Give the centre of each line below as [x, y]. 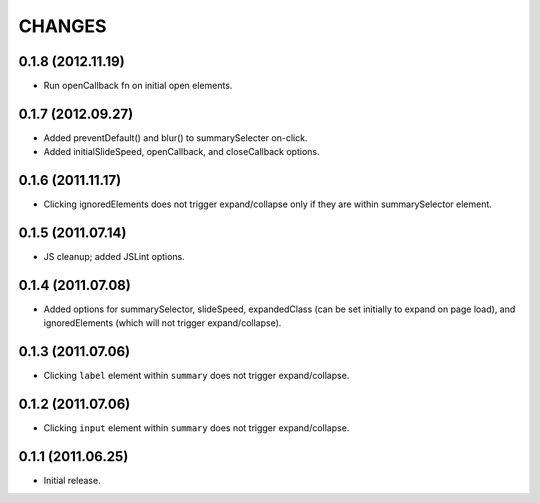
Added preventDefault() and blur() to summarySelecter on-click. [175, 137]
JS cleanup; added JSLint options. [114, 257]
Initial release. [72, 481]
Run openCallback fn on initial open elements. [138, 86]
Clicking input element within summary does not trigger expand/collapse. [196, 428]
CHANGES [62, 26]
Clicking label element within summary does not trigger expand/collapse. [196, 376]
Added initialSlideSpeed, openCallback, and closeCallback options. [181, 152]
